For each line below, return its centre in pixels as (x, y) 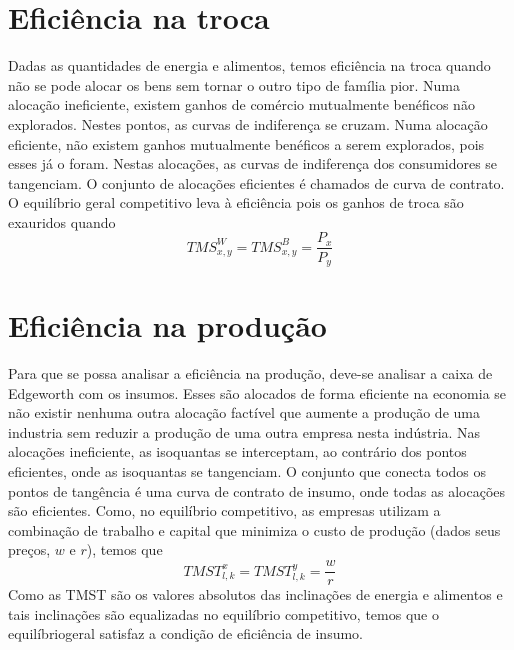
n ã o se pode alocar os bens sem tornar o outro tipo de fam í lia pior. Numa (234, 84)
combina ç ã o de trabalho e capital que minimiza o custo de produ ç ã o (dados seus (254, 529)
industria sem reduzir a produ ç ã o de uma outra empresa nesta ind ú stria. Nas (244, 431)
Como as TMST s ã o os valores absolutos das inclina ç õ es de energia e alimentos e (255, 594)
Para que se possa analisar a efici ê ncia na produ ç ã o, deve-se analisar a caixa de (250, 373)
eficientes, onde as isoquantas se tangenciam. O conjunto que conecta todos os (247, 471)
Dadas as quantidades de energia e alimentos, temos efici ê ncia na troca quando (249, 65)
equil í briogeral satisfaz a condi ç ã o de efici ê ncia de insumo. (186, 633)
